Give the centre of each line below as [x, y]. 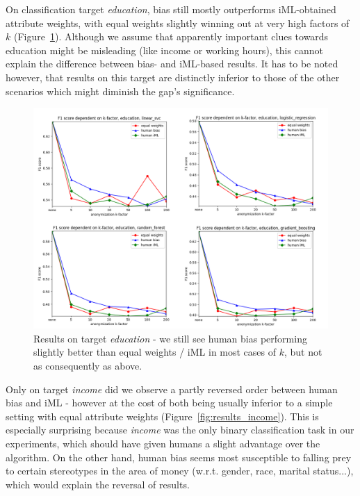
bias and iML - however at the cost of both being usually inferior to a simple [169, 403]
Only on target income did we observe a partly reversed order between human [172, 389]
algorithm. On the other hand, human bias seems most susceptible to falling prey [179, 457]
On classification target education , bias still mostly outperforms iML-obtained [171, 9]
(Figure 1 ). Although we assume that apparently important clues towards [171, 36]
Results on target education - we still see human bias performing [170, 338]
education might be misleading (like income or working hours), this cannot [164, 50]
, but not [303, 352]
